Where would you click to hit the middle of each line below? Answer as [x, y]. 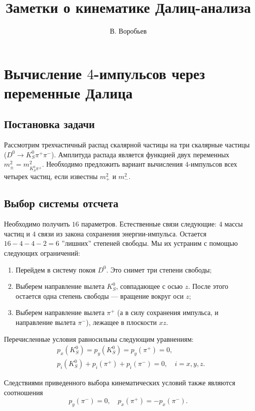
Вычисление [43, 73]
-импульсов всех [213, 164]
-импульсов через [149, 73]
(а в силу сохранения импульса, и [168, 312]
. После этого [208, 286]
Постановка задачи [50, 124]
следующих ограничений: [42, 253]
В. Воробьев [128, 31]
